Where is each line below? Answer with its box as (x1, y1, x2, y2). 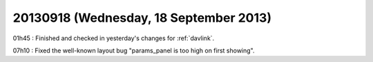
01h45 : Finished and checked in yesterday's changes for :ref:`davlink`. (12, 34, 215, 42)
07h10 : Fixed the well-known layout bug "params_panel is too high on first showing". (12, 46, 255, 55)
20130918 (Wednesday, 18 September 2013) (12, 10, 272, 25)
